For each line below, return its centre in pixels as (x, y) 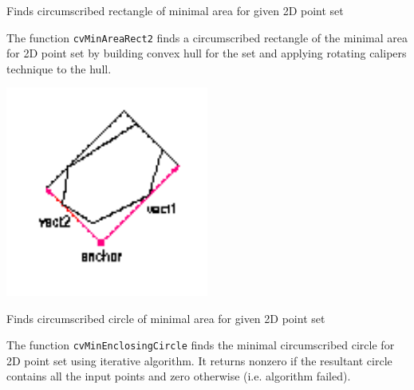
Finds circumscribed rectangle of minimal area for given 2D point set (175, 10)
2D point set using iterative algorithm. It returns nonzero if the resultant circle (199, 360)
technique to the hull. (59, 68)
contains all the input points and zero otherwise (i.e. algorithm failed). (179, 376)
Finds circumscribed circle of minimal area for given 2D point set (166, 318)
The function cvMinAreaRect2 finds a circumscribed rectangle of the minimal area (207, 37)
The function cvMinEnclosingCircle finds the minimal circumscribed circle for (201, 345)
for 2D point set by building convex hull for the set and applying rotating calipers (207, 53)
